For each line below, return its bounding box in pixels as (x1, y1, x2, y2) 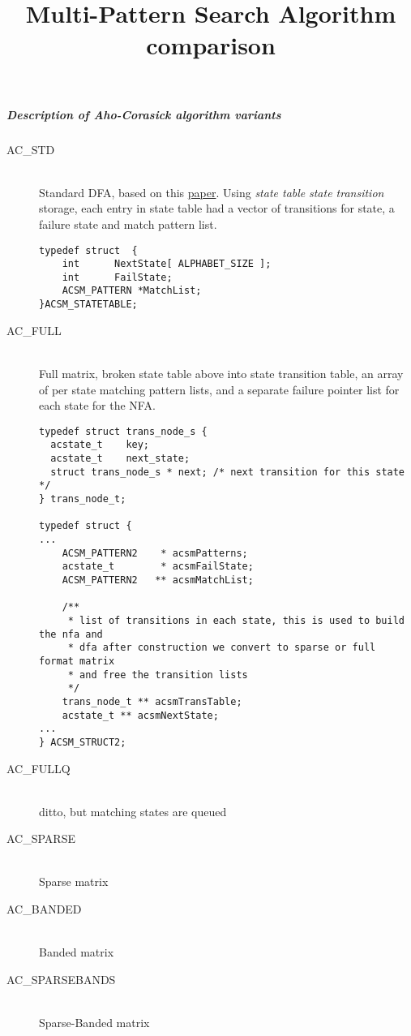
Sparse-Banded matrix (39, 1014, 150, 1031)
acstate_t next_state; (50, 453, 191, 465)
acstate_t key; (50, 439, 150, 451)
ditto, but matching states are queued (39, 802, 227, 819)
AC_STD (6, 140, 55, 157)
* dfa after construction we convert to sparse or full (67, 642, 376, 654)
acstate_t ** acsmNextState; (62, 709, 219, 721)
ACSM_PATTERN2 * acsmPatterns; (62, 547, 248, 559)
